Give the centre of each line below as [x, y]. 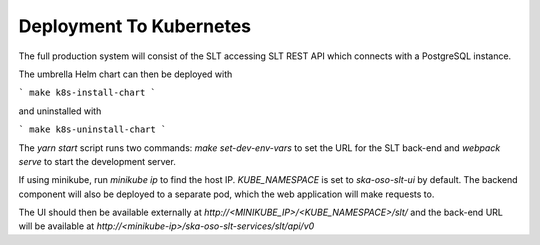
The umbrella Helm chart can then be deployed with [125, 74]
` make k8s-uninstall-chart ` [92, 129]
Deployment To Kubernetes [135, 26]
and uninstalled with [60, 111]
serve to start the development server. [97, 161]
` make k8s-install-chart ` [87, 93]
